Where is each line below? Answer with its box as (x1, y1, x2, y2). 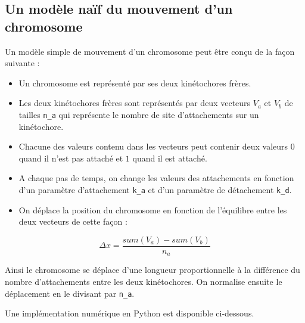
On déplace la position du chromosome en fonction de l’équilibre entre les (18, 203, 287, 216)
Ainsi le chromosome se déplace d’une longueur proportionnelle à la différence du (5, 263, 300, 276)
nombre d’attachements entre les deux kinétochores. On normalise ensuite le (5, 275, 282, 287)
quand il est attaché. (132, 151, 207, 164)
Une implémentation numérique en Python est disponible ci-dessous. (5, 307, 254, 319)
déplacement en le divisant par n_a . (5, 287, 135, 299)
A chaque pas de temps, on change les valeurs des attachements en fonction (18, 172, 294, 184)
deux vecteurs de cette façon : (18, 215, 127, 228)
